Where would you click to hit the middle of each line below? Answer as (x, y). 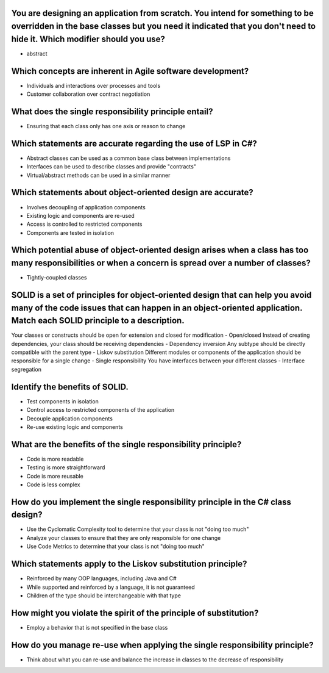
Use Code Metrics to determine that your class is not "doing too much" (115, 547)
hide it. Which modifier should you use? (88, 39)
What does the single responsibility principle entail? (112, 111)
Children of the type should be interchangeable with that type (104, 596)
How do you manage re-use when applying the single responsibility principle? (162, 645)
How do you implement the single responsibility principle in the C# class (151, 502)
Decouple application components (69, 419)
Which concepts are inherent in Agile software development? (130, 71)
